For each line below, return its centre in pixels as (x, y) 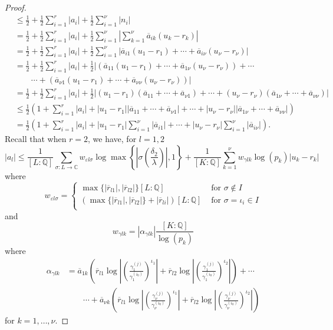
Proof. (16, 7)
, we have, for (112, 139)
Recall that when (36, 139)
